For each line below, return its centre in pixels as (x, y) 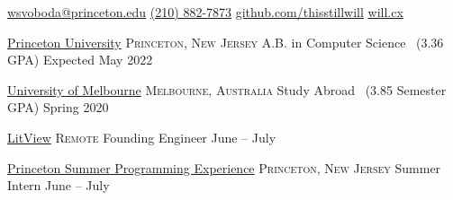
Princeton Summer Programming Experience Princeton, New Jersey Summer (224, 167)
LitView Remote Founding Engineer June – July (142, 137)
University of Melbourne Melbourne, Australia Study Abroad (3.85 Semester (227, 89)
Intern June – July (59, 185)
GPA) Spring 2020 (58, 107)
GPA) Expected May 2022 (80, 60)
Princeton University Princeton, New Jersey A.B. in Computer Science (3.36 (226, 42)
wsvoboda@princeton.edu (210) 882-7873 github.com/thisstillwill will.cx (205, 12)
